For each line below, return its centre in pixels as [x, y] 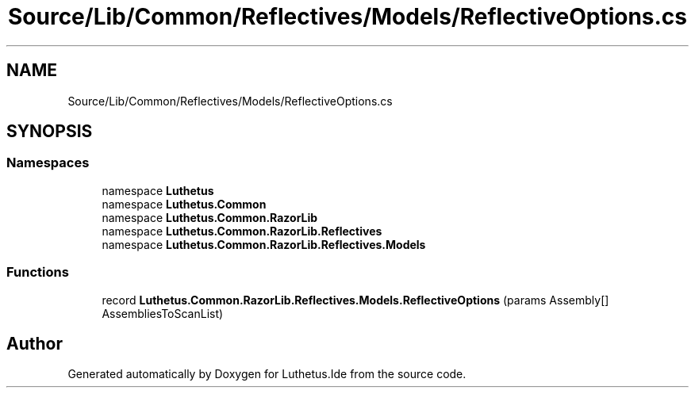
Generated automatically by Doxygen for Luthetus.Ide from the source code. [267, 374]
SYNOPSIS [50, 132]
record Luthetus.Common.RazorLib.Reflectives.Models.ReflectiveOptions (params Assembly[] [355, 300]
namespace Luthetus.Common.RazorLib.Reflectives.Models [264, 244]
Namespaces [48, 163]
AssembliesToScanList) [163, 313]
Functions [38, 272]
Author [35, 343]
